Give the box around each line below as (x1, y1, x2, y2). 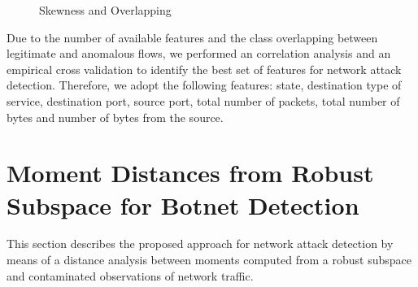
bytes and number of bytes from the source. (7, 108, 224, 125)
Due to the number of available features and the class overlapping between (7, 28, 378, 46)
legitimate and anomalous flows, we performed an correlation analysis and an (7, 45, 391, 62)
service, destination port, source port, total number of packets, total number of (7, 92, 400, 109)
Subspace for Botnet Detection (7, 188, 359, 221)
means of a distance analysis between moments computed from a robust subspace (7, 251, 412, 268)
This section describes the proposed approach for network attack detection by (7, 235, 394, 252)
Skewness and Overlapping (39, 2, 172, 18)
